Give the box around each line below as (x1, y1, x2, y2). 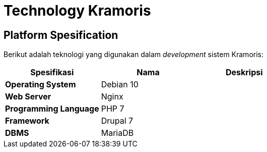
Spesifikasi (30, 67, 74, 78)
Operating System (5, 79, 76, 90)
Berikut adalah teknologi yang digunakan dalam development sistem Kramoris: (4, 50, 264, 59)
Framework (5, 116, 49, 126)
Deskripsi (225, 67, 263, 78)
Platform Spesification (4, 28, 118, 41)
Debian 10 (101, 79, 139, 90)
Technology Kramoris (4, 2, 151, 19)
